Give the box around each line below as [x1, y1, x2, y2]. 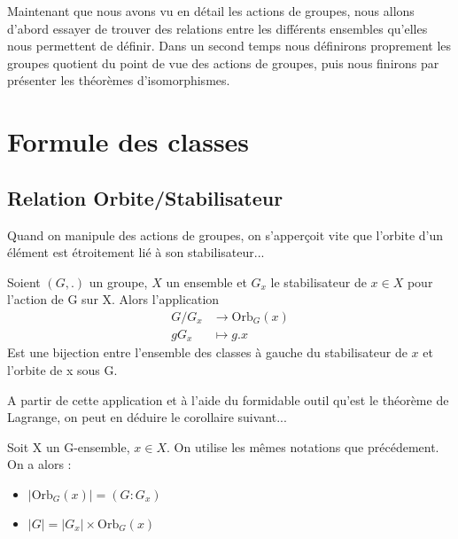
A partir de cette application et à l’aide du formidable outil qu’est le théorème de [7, 390, 449, 409]
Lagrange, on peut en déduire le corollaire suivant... [7, 408, 287, 426]
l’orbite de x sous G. [7, 361, 118, 379]
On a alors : [7, 455, 72, 473]
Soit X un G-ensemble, [7, 437, 130, 456]
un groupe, [89, 272, 148, 291]
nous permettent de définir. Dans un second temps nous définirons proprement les [7, 36, 452, 55]
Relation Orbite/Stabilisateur [7, 184, 283, 211]
